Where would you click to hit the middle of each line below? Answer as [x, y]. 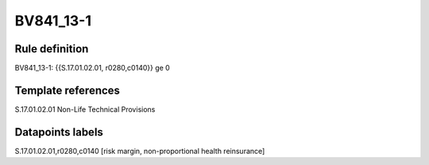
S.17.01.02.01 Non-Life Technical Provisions [85, 109]
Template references [68, 90]
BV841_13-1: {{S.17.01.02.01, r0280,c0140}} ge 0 [92, 68]
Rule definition [52, 49]
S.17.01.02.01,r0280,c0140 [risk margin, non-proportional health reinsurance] [140, 151]
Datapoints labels [59, 132]
